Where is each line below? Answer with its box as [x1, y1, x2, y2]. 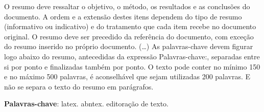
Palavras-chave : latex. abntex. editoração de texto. [4, 98, 169, 109]
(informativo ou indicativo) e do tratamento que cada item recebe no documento [4, 21, 256, 32]
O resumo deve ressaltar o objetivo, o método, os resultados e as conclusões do [4, 1, 250, 11]
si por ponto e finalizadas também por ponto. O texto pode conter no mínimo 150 [4, 61, 260, 72]
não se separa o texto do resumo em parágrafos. [4, 81, 154, 92]
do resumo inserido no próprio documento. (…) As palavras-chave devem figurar [4, 41, 253, 52]
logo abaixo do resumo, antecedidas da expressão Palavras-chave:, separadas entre [4, 51, 260, 61]
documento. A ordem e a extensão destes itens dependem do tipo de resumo [4, 11, 242, 21]
